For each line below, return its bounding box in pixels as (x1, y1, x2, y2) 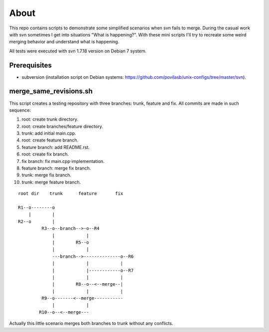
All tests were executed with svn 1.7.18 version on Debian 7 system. (9, 48, 147, 54)
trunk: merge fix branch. (21, 172, 72, 178)
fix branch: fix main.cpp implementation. (21, 158, 105, 164)
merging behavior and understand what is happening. (9, 39, 120, 45)
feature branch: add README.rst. (21, 144, 90, 150)
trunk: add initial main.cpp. (21, 130, 77, 137)
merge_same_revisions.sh (9, 87, 93, 96)
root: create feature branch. (21, 137, 79, 143)
